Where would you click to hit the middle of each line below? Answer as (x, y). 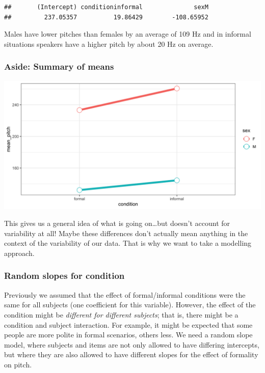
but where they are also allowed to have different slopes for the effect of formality (131, 354)
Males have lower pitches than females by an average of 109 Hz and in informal (128, 34)
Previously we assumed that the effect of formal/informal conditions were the (125, 294)
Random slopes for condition (64, 276)
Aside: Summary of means (59, 66)
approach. (19, 253)
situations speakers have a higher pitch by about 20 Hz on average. (109, 44)
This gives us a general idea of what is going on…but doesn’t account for (117, 223)
